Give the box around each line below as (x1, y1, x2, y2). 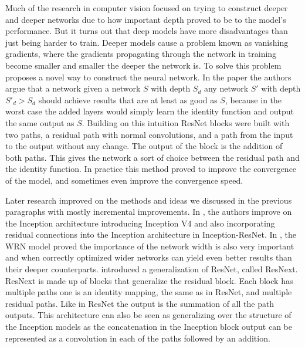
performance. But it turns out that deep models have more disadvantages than (5, 25, 288, 37)
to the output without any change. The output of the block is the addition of (5, 140, 283, 152)
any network (204, 82, 249, 94)
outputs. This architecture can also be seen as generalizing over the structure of (5, 309, 292, 321)
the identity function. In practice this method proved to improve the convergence (5, 163, 297, 175)
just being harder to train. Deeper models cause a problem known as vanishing (5, 36, 289, 48)
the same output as (5, 116, 74, 129)
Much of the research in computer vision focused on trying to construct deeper (5, 2, 288, 13)
